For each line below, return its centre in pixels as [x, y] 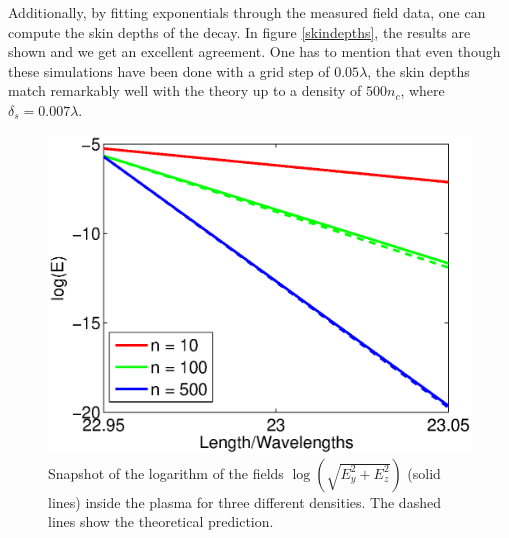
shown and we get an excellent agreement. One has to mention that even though [254, 51]
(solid [424, 472]
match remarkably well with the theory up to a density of [185, 90]
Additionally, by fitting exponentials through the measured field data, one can [247, 12]
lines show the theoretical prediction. [161, 521]
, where [422, 90]
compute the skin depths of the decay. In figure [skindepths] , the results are [239, 31]
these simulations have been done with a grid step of [169, 70]
